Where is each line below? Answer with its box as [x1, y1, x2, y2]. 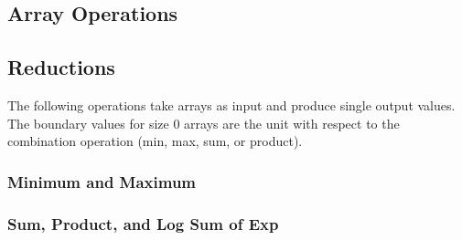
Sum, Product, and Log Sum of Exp [7, 212, 279, 235]
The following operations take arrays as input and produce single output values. [7, 95, 456, 114]
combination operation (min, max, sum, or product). [7, 131, 303, 151]
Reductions [7, 53, 115, 81]
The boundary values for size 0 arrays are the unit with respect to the [7, 113, 400, 132]
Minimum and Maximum [7, 170, 197, 193]
